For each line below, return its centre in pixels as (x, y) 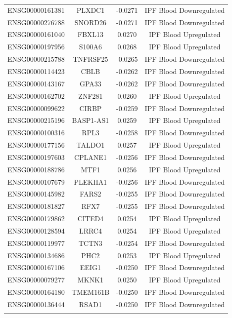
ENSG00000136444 (36, 304)
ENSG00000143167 (36, 83)
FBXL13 (91, 34)
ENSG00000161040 (36, 34)
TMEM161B (91, 292)
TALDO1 (91, 145)
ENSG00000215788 (36, 59)
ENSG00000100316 (36, 133)
